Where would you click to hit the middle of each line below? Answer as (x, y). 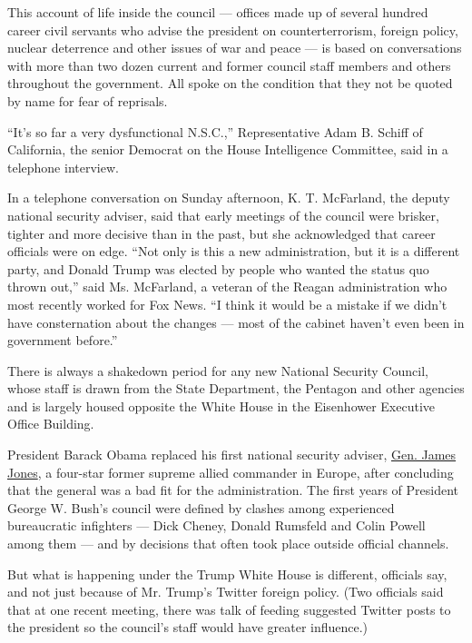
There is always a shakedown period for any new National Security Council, (218, 370)
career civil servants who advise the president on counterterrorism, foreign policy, (233, 30)
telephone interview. (63, 167)
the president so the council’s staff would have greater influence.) (188, 627)
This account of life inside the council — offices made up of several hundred (218, 12)
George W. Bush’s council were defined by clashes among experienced (201, 507)
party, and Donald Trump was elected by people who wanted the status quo (218, 268)
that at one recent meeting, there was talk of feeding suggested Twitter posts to (229, 609)
